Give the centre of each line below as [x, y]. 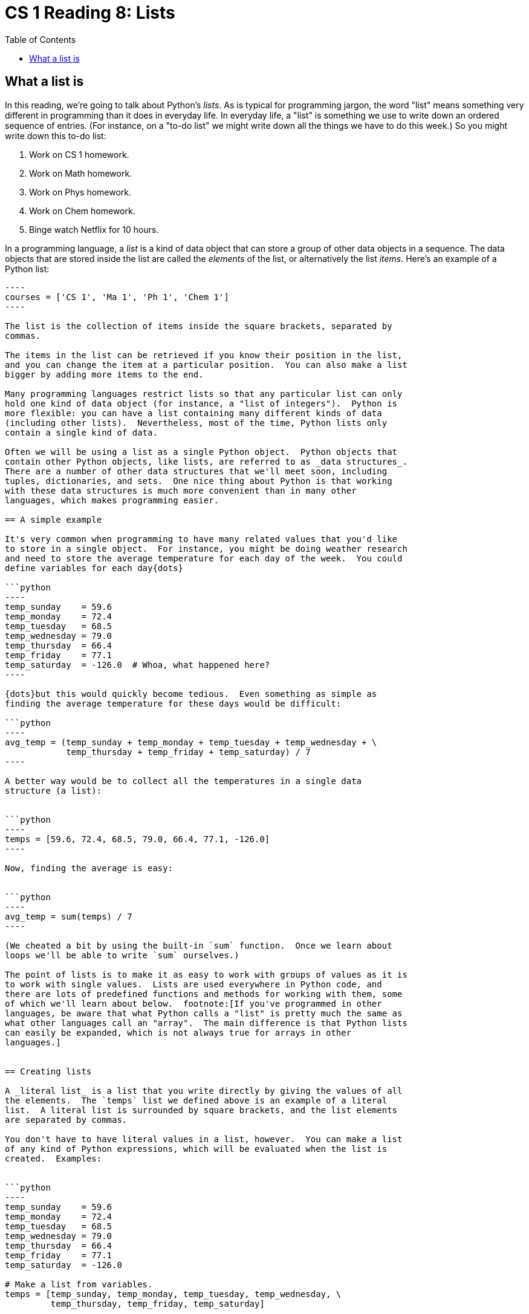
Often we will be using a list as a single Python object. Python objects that [201, 452]
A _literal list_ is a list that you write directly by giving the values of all [204, 1090]
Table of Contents [41, 39]
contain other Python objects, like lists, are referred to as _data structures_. [206, 461]
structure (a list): [54, 790]
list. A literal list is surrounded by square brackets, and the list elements [201, 1110]
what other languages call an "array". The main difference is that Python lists [206, 1023]
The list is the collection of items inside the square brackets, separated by [199, 326]
